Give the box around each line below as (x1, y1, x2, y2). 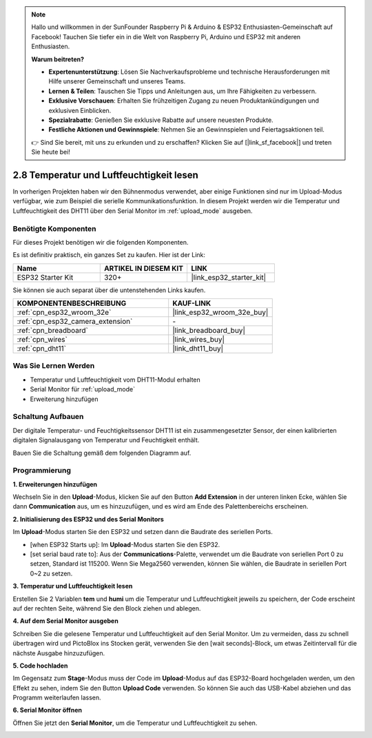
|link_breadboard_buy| (172, 326, 246, 336)
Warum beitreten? (31, 55, 85, 63)
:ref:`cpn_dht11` (17, 344, 67, 353)
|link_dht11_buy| (172, 344, 224, 353)
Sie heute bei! (31, 148, 70, 156)
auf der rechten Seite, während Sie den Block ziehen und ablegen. (12, 604, 201, 613)
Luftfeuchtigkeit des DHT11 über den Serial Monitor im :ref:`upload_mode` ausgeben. (12, 207, 253, 215)
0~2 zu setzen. (30, 569, 73, 577)
